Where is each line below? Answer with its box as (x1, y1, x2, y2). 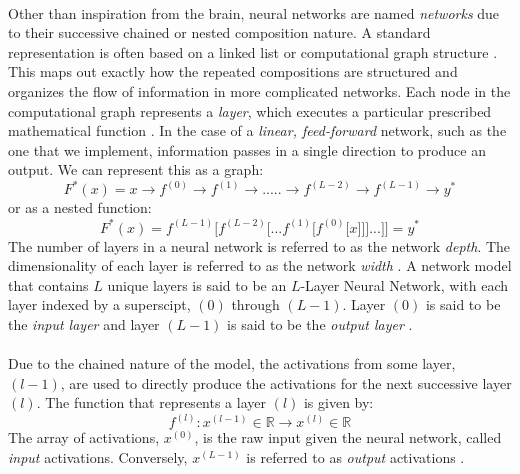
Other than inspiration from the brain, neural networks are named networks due (8, 2, 500, 23)
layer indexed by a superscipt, (8, 294, 191, 315)
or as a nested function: (8, 197, 152, 218)
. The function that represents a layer (36, 392, 266, 413)
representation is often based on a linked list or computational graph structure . (8, 41, 498, 62)
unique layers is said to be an (107, 274, 287, 295)
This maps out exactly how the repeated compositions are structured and (8, 61, 458, 82)
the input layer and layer (8, 313, 160, 334)
